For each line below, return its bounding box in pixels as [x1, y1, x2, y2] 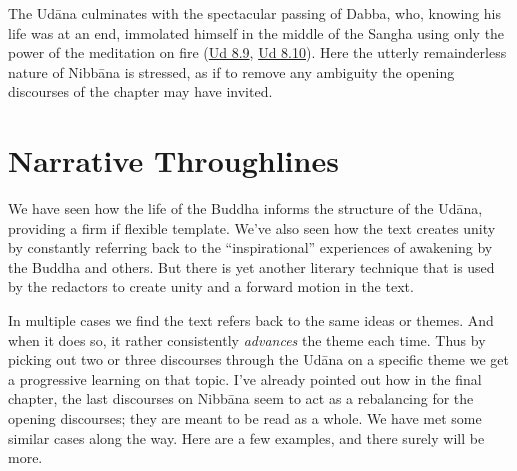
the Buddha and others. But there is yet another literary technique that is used [8, 256, 495, 277]
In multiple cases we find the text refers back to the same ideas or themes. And [8, 310, 494, 331]
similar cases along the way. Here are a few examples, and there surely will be [8, 427, 485, 448]
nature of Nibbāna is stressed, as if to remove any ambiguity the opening [8, 61, 455, 82]
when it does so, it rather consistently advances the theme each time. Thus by [8, 329, 486, 350]
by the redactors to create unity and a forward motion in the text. [8, 276, 414, 297]
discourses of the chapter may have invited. [8, 81, 273, 102]
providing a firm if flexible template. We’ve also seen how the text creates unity [8, 217, 496, 238]
